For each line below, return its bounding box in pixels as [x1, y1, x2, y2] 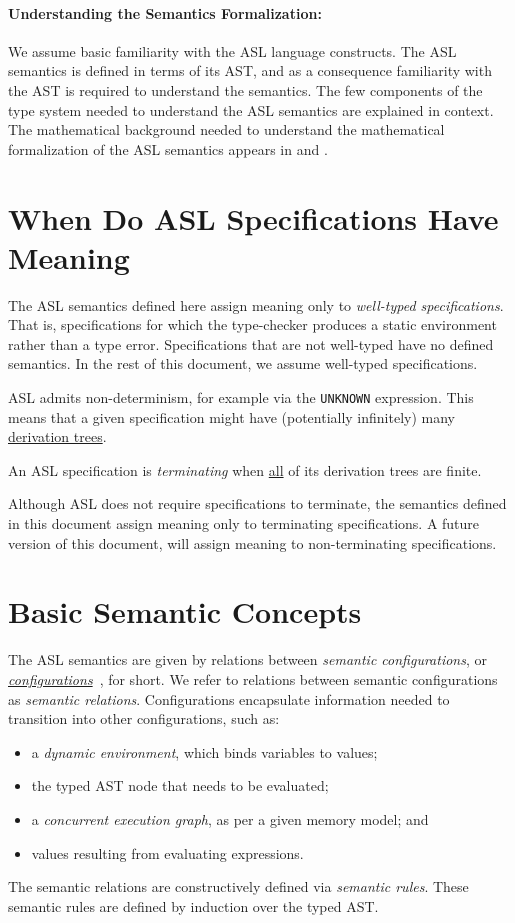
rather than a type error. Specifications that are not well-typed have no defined [8, 333, 494, 354]
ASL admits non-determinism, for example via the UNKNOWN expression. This [8, 387, 474, 408]
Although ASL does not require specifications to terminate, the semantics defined [8, 493, 507, 514]
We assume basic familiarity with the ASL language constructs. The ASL [8, 40, 457, 61]
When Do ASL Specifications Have [8, 197, 499, 238]
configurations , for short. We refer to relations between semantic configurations [8, 668, 498, 689]
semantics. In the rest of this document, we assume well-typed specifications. [8, 353, 478, 374]
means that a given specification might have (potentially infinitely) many [8, 406, 456, 427]
